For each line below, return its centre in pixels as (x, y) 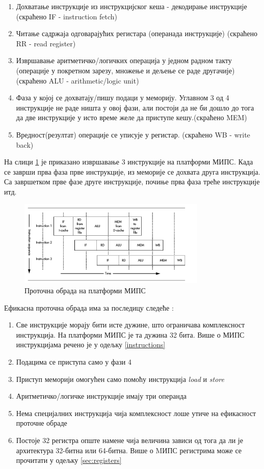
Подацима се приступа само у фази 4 (74, 361)
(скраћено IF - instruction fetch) (67, 16)
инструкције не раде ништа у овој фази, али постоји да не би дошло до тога (135, 107)
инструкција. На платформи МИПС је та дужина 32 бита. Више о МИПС (130, 334)
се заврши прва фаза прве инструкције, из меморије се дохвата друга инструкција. (132, 171)
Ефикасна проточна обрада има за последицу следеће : (89, 307)
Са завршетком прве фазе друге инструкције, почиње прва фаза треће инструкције (132, 182)
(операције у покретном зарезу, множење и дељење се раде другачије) (125, 70)
